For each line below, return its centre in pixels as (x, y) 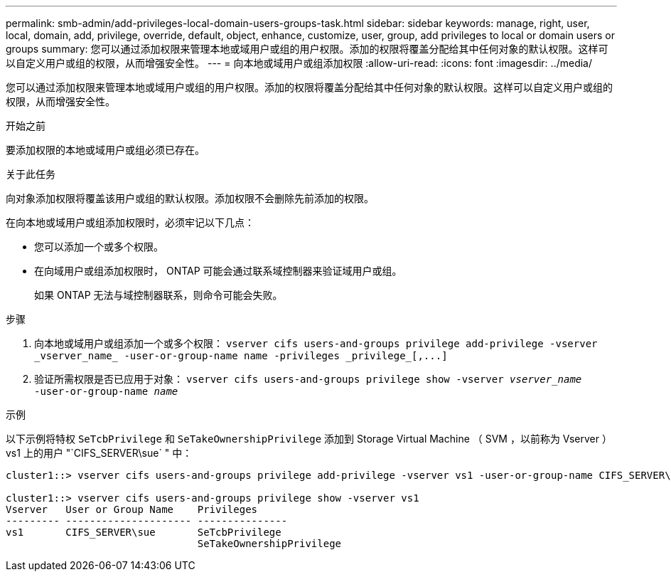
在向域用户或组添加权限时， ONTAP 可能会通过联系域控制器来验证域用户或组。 (218, 271)
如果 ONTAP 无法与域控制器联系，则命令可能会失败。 (159, 295)
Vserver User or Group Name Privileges (132, 509)
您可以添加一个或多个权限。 (99, 247)
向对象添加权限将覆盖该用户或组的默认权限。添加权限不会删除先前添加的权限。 (190, 198)
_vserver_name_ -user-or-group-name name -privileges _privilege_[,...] (241, 356)
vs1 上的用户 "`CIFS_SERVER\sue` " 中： (99, 453)
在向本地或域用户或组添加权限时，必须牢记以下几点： (130, 222)
